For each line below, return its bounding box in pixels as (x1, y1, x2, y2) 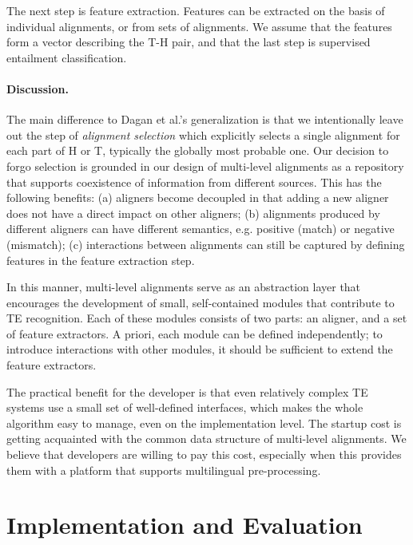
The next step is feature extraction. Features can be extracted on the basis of (6, 2, 385, 18)
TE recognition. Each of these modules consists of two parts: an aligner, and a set (6, 310, 407, 326)
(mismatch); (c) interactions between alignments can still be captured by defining (6, 235, 405, 252)
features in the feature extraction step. (6, 251, 195, 268)
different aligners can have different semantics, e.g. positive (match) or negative (6, 220, 395, 237)
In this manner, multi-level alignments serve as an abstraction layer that (6, 278, 361, 295)
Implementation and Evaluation (6, 508, 363, 541)
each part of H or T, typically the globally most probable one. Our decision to (6, 142, 389, 159)
